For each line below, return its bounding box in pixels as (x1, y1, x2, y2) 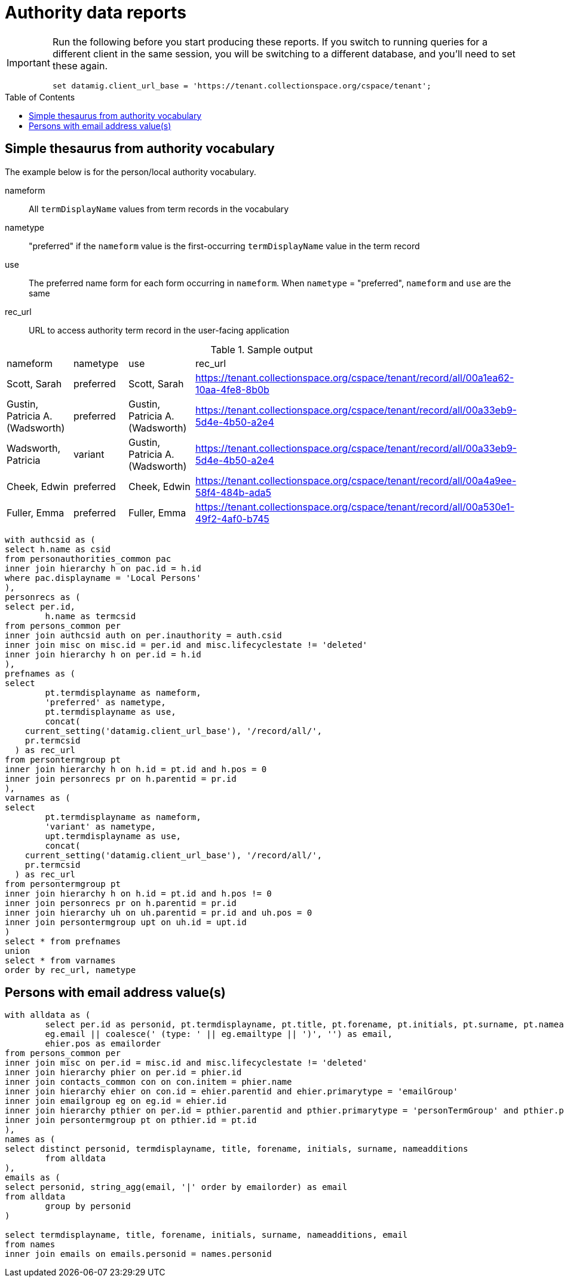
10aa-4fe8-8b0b (195, 383, 269, 396)
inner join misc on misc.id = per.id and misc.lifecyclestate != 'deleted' (5, 640, 367, 650)
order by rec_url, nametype (5, 965, 136, 975)
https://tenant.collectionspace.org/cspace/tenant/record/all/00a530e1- (195, 500, 514, 513)
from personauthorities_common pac (5, 553, 171, 564)
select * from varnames (5, 955, 116, 965)
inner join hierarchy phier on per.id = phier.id (5, 1067, 242, 1078)
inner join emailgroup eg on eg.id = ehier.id (5, 1096, 226, 1106)
